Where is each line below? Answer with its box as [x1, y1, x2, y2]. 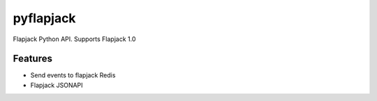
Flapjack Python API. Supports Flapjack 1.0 [13, 35, 136, 43]
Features [13, 53, 52, 65]
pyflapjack [13, 10, 76, 26]
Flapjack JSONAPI [30, 81, 83, 89]
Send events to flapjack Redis [30, 71, 116, 79]
